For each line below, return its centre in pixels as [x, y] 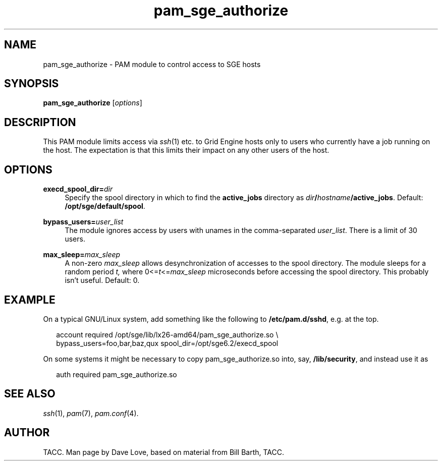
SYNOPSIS [32, 84]
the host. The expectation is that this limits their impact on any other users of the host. [186, 150]
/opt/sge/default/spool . [105, 206]
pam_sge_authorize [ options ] [93, 103]
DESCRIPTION [40, 122]
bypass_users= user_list [83, 222]
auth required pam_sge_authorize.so [117, 374]
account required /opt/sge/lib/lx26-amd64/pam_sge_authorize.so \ [167, 334]
